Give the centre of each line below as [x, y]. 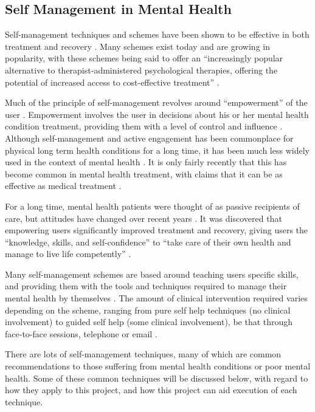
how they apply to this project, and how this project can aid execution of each [151, 390]
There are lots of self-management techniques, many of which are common [143, 354]
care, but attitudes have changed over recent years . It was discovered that [144, 218]
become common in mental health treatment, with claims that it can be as [144, 173]
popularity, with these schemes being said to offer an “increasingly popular [144, 58]
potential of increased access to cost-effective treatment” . [112, 82]
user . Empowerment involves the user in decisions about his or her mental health [157, 114]
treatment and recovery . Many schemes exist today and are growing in [137, 46]
